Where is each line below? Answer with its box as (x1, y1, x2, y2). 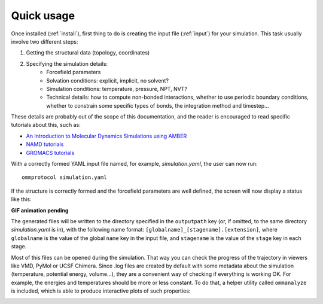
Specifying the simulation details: (26, 60, 108, 67)
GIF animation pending (11, 206, 69, 214)
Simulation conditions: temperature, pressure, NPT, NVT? (46, 85, 188, 92)
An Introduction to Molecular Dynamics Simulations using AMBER (26, 132, 187, 139)
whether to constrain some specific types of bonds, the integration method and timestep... (46, 102, 269, 109)
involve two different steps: (11, 38, 78, 45)
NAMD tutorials (26, 141, 64, 148)
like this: (11, 196, 32, 203)
